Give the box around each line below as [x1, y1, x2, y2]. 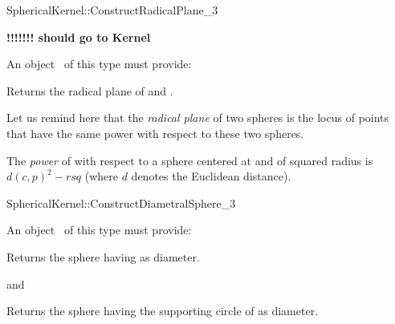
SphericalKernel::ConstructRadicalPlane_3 [6, 2, 218, 18]
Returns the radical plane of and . [6, 82, 173, 99]
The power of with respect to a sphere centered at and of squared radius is [6, 152, 373, 168]
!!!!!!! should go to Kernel [6, 28, 151, 45]
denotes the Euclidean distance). [131, 168, 291, 184]
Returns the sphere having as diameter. [6, 248, 200, 265]
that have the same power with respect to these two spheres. [6, 124, 304, 141]
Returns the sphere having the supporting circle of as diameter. [6, 302, 319, 319]
